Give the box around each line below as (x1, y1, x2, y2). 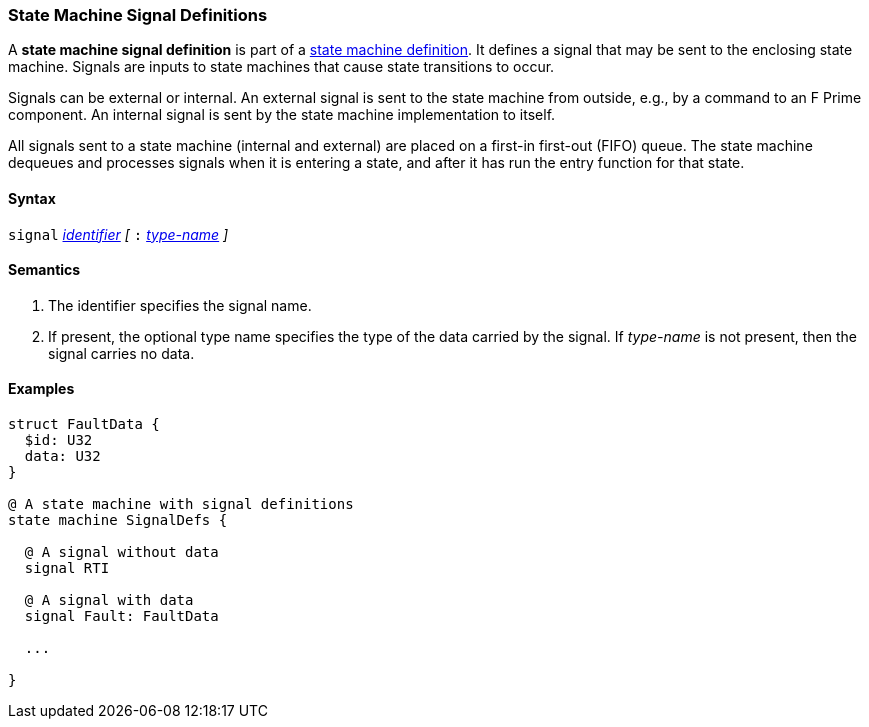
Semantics (8, 261, 81, 279)
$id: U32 (24, 432, 93, 449)
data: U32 (24, 448, 101, 465)
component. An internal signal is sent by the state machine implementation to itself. (8, 106, 556, 124)
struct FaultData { (8, 416, 160, 433)
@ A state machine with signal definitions (8, 496, 354, 513)
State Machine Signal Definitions (8, 5, 268, 25)
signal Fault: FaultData (24, 608, 219, 625)
